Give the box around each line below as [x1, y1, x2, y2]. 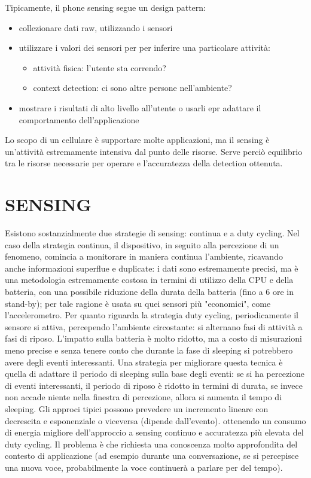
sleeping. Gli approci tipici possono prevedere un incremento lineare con [5, 402, 269, 415]
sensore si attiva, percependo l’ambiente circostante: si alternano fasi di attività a [5, 320, 303, 333]
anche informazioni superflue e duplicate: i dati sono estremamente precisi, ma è [5, 261, 298, 274]
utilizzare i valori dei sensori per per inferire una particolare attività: [19, 41, 270, 54]
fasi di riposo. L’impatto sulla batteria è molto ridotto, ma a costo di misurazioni [5, 332, 302, 345]
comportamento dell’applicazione [19, 113, 139, 126]
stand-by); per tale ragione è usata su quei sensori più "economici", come [5, 297, 271, 309]
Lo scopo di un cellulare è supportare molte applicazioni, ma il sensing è [5, 133, 270, 146]
